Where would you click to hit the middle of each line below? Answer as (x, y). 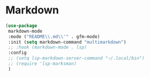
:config (17, 53)
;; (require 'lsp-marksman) (42, 64)
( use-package (21, 26)
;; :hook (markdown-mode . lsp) (47, 47)
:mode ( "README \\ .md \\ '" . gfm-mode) (54, 36)
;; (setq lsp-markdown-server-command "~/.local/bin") (76, 58)
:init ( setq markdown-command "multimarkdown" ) (67, 42)
